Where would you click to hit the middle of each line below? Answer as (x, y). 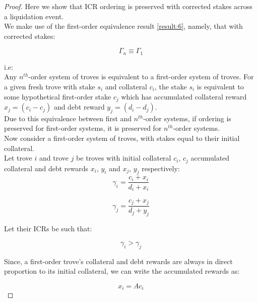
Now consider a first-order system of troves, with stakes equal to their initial (122, 138)
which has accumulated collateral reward (184, 96)
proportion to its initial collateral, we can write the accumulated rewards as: (122, 271)
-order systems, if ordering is (187, 118)
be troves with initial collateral (124, 158)
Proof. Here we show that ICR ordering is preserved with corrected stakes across (128, 6)
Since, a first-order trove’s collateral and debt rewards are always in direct (118, 261)
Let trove (18, 158)
